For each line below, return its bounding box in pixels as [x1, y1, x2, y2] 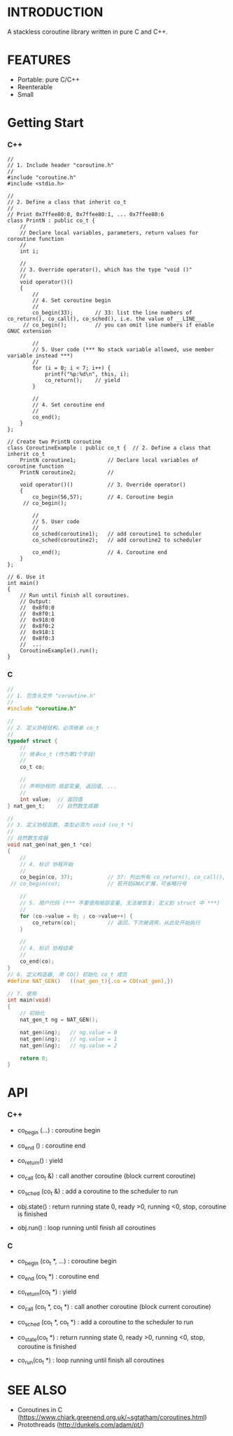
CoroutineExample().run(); [20, 647, 99, 654]
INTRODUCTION [7, 4, 104, 20]
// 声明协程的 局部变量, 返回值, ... [20, 783, 118, 790]
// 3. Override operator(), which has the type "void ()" [20, 266, 192, 274]
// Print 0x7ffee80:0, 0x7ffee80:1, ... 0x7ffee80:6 [7, 211, 164, 218]
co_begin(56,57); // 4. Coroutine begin [32, 494, 174, 501]
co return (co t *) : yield [17, 1287, 77, 1298]
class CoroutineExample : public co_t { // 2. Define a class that [7, 444, 211, 452]
